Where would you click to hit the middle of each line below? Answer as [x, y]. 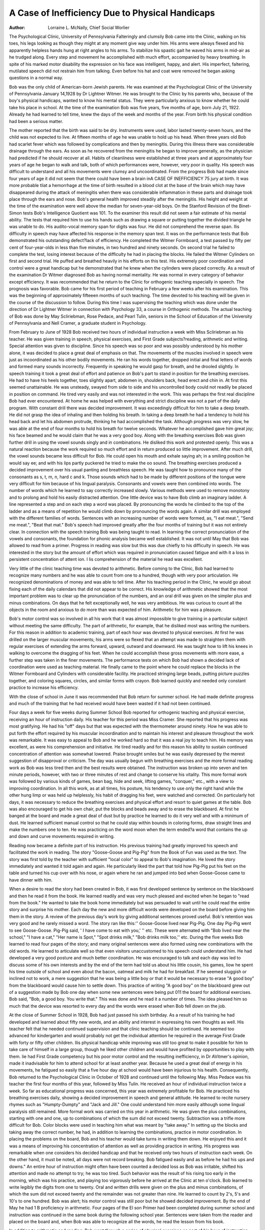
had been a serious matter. [36, 121]
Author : [17, 28]
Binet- [245, 206]
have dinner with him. [31, 880]
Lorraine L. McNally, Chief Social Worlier [89, 28]
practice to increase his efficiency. [44, 688]
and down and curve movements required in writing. [62, 836]
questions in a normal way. [36, 78]
